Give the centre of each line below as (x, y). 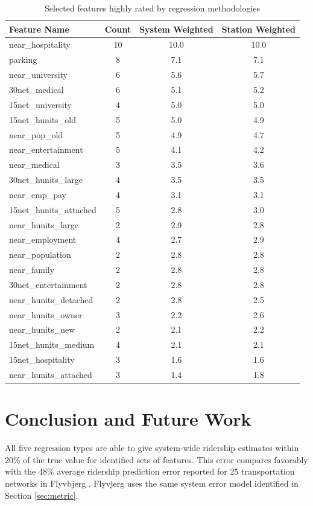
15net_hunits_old (43, 119)
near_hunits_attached (51, 374)
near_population (40, 255)
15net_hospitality (42, 360)
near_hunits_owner (46, 314)
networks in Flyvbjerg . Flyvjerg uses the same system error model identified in (152, 483)
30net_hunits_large (46, 180)
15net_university (40, 104)
